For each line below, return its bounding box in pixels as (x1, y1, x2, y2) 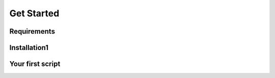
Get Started (9, 8, 60, 19)
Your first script (9, 60, 61, 68)
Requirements (9, 27, 56, 36)
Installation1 (9, 43, 48, 52)
